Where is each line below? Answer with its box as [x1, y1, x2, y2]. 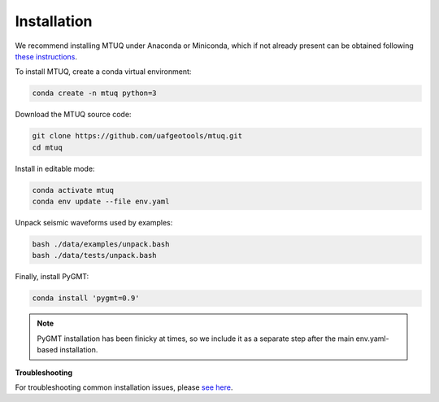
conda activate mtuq [32, 186, 114, 194]
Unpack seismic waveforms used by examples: [15, 218, 173, 228]
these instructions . [15, 51, 77, 61]
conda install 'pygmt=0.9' [32, 294, 140, 303]
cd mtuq [32, 142, 63, 152]
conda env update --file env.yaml [32, 197, 170, 207]
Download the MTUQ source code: [15, 110, 132, 120]
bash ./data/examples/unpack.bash [32, 240, 170, 248]
